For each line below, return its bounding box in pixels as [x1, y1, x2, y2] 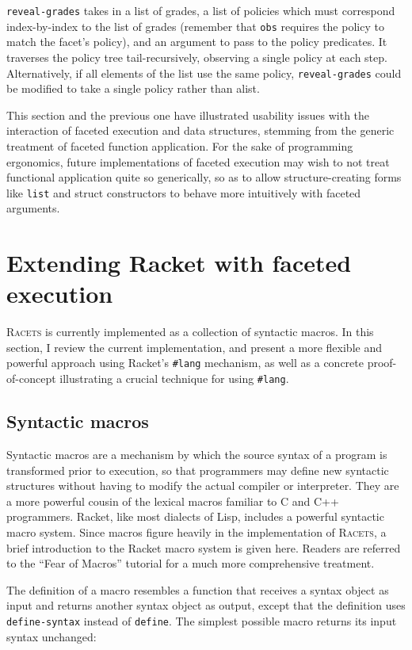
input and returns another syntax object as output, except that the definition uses [6, 597, 406, 614]
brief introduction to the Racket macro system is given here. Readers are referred [6, 539, 401, 556]
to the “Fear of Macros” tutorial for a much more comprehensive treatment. [6, 555, 375, 572]
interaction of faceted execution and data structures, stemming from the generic [6, 122, 395, 139]
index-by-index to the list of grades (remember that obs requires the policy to [6, 17, 384, 34]
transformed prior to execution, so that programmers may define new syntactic [6, 461, 389, 478]
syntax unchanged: [6, 628, 97, 644]
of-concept [6, 370, 56, 387]
